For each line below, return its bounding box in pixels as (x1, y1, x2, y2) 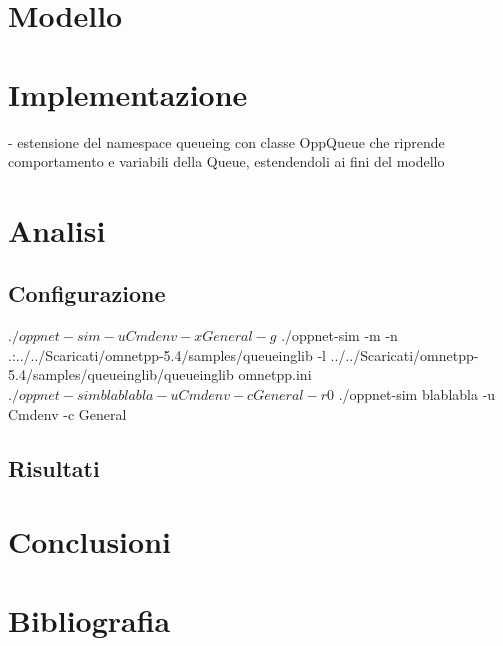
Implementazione (8, 73, 248, 114)
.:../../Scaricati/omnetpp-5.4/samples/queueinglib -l (8, 344, 326, 365)
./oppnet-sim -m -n (281, 325, 398, 346)
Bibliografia (8, 599, 171, 640)
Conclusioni (8, 521, 171, 562)
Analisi (8, 209, 106, 250)
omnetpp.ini (238, 364, 312, 385)
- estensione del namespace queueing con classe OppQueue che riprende (8, 131, 445, 152)
